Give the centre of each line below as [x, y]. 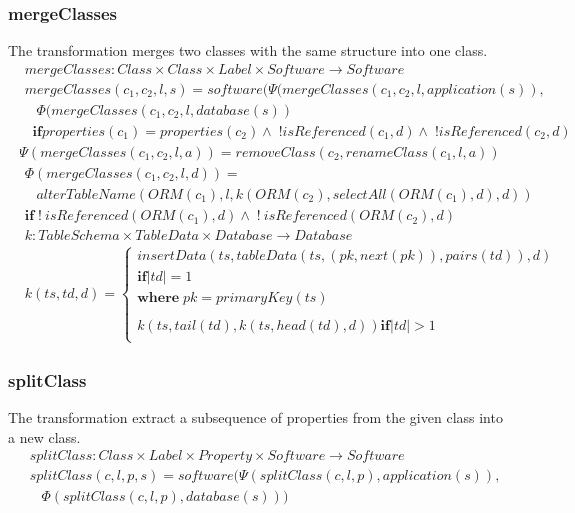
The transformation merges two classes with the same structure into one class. [248, 50]
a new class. [44, 436]
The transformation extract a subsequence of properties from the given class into [255, 417]
